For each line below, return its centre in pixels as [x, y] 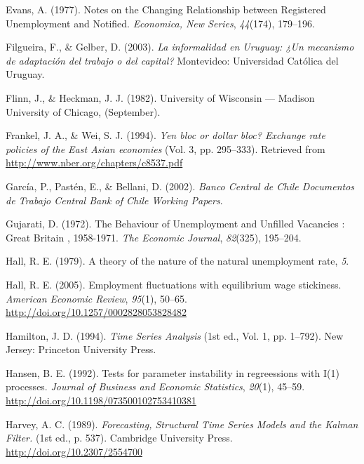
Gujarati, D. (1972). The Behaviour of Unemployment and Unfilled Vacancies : [175, 224]
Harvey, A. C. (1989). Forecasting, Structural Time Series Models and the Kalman [182, 424]
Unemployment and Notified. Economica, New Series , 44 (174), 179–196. [161, 23]
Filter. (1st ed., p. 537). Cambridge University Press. [119, 438]
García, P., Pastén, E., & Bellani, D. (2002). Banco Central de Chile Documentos [180, 186]
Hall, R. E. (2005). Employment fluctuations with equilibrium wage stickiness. [174, 284]
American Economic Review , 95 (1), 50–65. [96, 298]
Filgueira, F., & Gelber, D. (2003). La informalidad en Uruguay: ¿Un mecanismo [180, 47]
